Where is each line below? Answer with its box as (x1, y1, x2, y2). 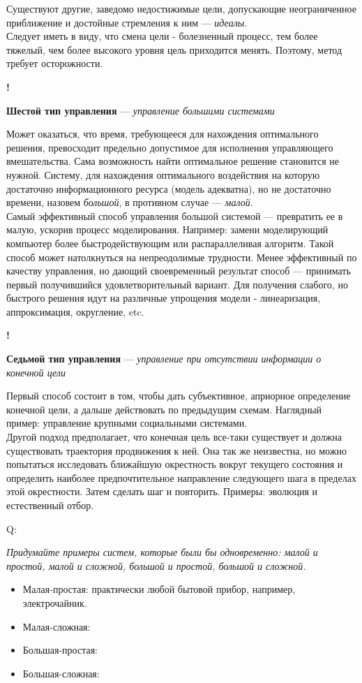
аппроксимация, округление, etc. (6, 304, 144, 318)
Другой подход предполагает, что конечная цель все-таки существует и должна (6, 429, 342, 444)
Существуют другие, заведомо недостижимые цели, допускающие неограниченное (6, 1, 356, 15)
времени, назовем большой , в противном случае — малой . (6, 195, 253, 210)
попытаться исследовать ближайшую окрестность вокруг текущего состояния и (6, 457, 343, 471)
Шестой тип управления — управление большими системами (6, 103, 275, 117)
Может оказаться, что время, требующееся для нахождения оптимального (6, 126, 319, 141)
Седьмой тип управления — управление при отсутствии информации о (6, 351, 322, 366)
